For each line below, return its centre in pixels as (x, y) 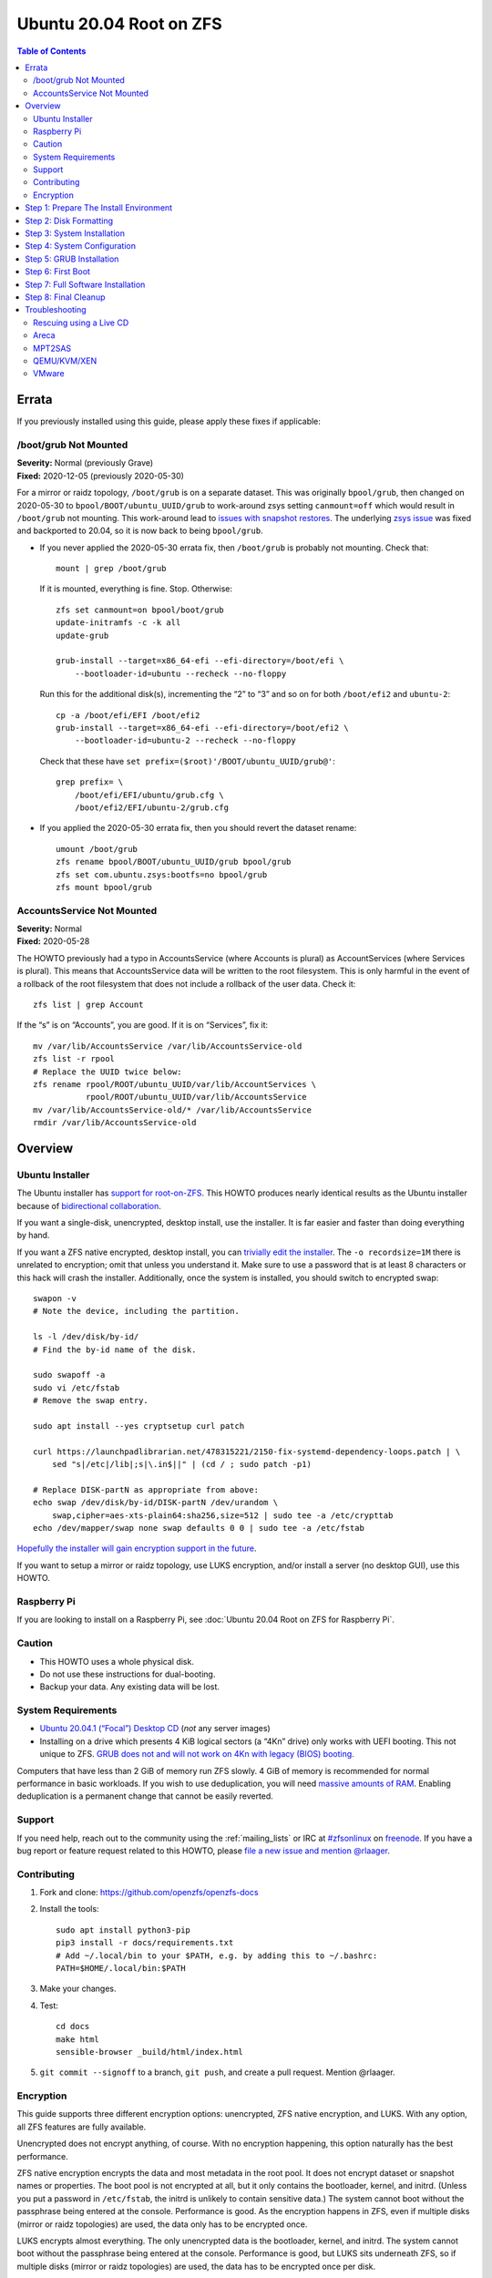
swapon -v (55, 1299)
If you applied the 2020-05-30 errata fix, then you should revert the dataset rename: (198, 828)
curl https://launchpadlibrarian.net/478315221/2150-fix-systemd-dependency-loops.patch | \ (247, 1452)
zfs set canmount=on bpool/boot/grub (140, 610)
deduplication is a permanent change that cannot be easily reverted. (145, 1796)
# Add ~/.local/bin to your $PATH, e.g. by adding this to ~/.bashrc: (217, 1955)
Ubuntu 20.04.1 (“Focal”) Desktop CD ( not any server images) (155, 1729)
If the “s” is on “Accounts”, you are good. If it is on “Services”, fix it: (143, 1025)
